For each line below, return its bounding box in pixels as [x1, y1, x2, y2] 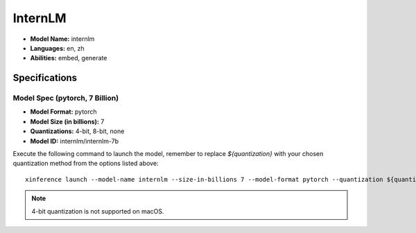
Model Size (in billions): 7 [30, 117, 105, 126]
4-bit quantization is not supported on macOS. [31, 207, 164, 215]
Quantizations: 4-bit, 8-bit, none [30, 127, 125, 135]
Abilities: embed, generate [30, 54, 107, 62]
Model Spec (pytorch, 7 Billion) [12, 94, 119, 103]
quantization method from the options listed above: [12, 159, 159, 168]
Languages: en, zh [30, 44, 85, 52]
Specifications [12, 72, 78, 84]
